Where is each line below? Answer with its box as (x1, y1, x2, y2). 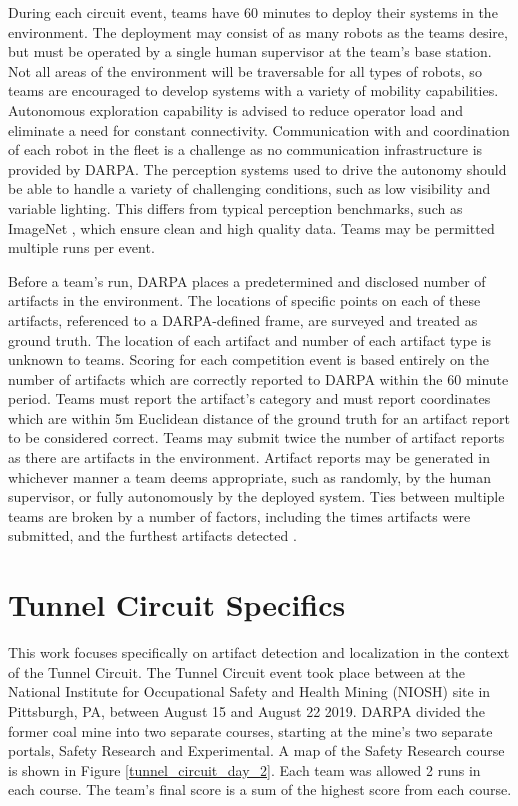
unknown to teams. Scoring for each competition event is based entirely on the (8, 349, 489, 370)
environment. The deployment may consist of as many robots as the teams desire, (8, 21, 508, 42)
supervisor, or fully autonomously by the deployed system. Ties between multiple (8, 486, 505, 507)
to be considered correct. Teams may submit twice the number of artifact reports (8, 427, 505, 448)
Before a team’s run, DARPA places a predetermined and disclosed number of (8, 270, 486, 291)
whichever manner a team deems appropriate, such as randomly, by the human (8, 466, 492, 487)
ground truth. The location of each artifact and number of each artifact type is (8, 329, 491, 350)
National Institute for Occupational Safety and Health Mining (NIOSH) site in (8, 681, 491, 702)
